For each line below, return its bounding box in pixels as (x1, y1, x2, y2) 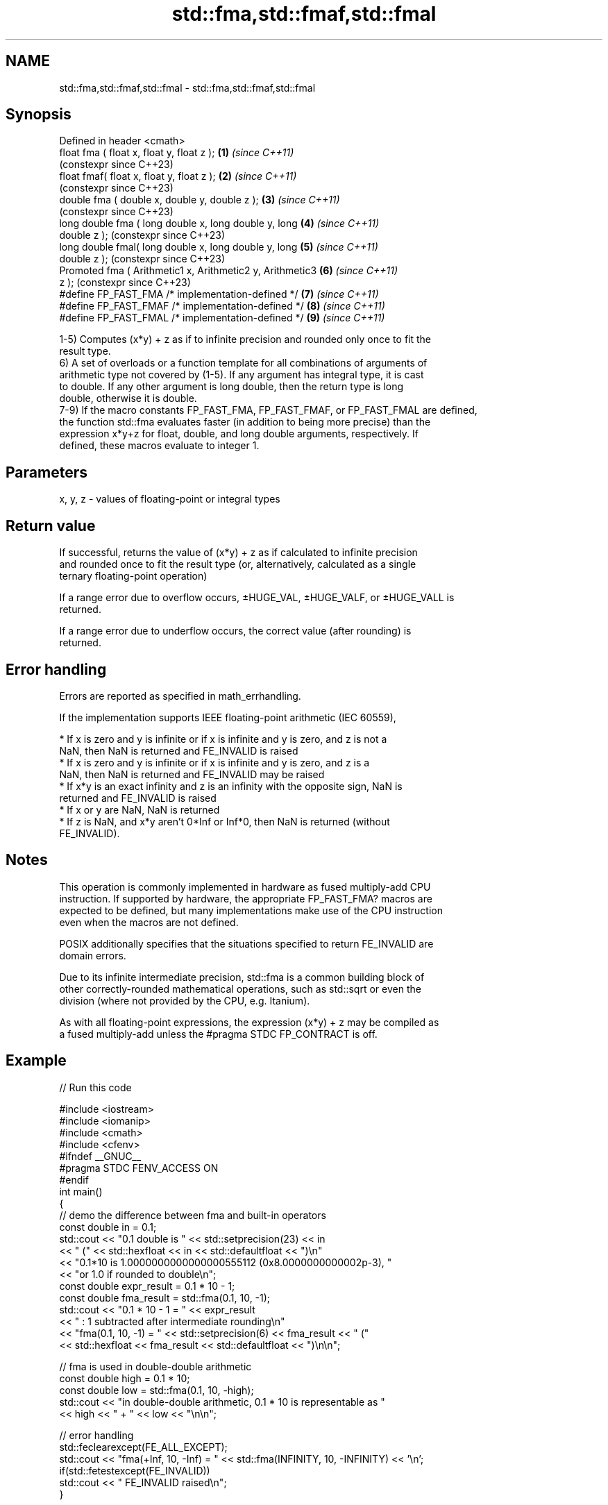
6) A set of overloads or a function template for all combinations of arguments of (59, 357, 428, 369)
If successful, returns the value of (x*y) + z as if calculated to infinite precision (59, 546, 418, 559)
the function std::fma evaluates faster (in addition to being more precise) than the (59, 416, 431, 428)
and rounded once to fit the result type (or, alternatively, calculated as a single (59, 558, 416, 571)
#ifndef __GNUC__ (59, 1150, 142, 1162)
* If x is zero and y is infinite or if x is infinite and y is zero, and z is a (59, 756, 370, 768)
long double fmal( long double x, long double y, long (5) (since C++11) (59, 241, 378, 253)
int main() (59, 1185, 103, 1197)
